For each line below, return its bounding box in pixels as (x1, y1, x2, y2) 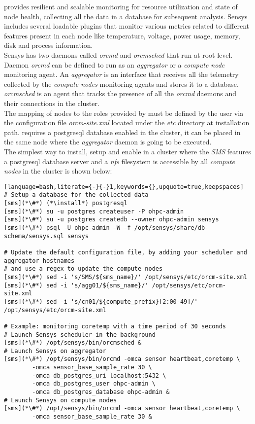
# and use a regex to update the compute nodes (4, 265, 163, 273)
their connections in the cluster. (4, 98, 99, 108)
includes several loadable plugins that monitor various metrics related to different (4, 21, 250, 31)
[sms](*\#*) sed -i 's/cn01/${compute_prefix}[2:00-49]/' (4, 298, 198, 305)
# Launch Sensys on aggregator (4, 347, 106, 354)
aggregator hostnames (4, 257, 75, 264)
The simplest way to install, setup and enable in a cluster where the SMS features (4, 146, 251, 156)
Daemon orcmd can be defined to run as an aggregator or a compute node (4, 59, 225, 70)
